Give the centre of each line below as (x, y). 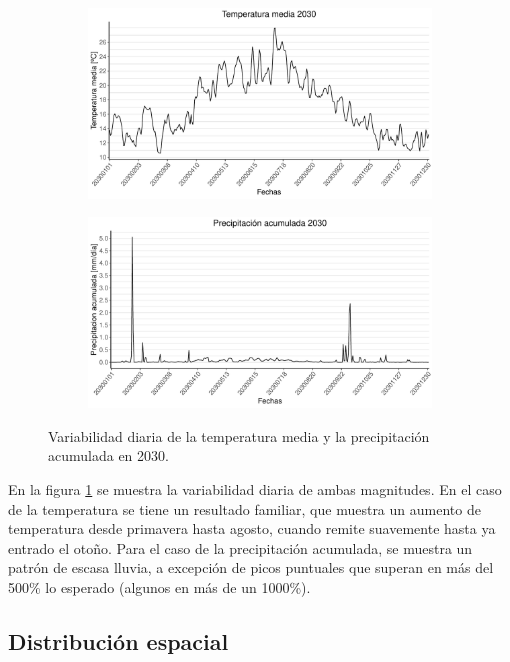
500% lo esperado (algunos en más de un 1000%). (159, 586)
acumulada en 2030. (108, 455)
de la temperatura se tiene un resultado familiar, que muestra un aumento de (244, 508)
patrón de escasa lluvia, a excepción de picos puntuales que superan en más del (251, 567)
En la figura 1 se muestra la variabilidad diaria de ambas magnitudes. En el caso (255, 489)
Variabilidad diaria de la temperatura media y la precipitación (239, 435)
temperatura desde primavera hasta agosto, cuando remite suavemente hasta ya (252, 528)
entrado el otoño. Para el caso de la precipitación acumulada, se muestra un (240, 547)
